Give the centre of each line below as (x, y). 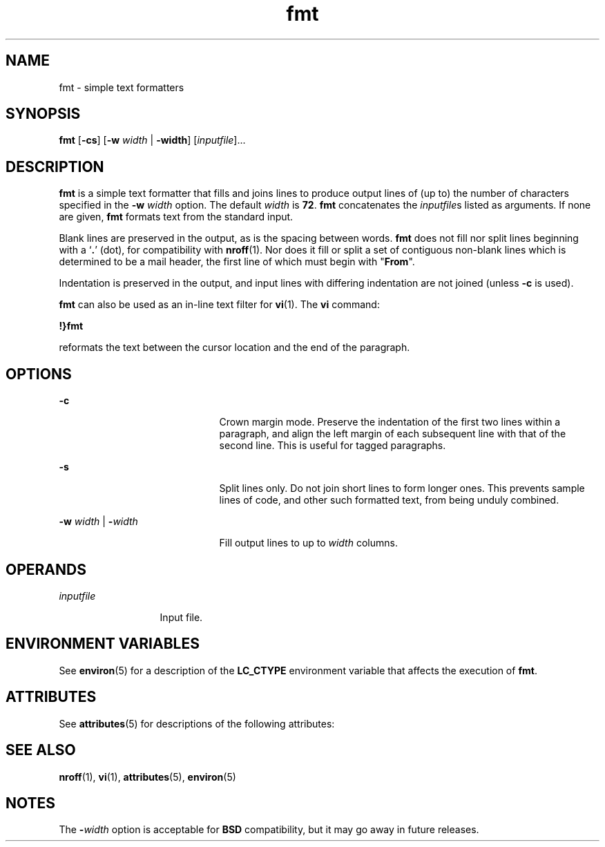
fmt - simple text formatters (122, 87)
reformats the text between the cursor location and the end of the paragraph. (234, 348)
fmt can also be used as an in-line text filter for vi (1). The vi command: (219, 305)
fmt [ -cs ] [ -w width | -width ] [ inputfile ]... (152, 140)
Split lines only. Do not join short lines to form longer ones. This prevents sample (402, 488)
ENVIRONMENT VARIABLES (103, 644)
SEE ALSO (41, 750)
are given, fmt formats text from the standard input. (176, 217)
